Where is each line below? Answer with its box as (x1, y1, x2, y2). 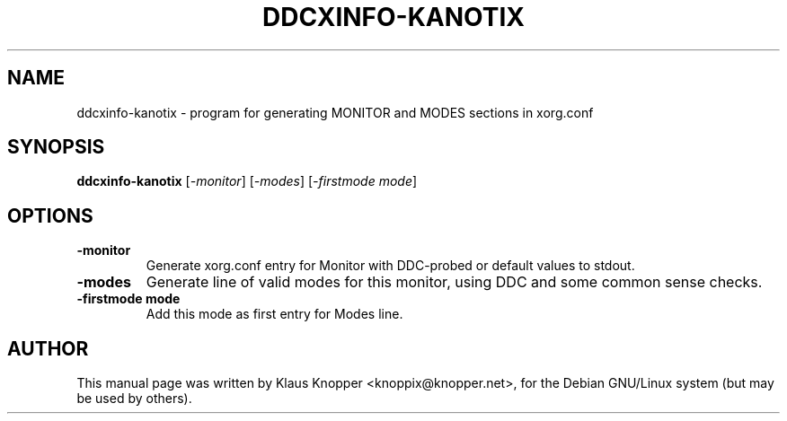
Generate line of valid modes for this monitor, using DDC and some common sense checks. (146, 273, 763, 292)
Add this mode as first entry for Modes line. (146, 306, 403, 322)
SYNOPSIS (7, 136, 105, 159)
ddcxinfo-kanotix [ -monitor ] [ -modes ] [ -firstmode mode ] (76, 173, 418, 189)
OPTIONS (7, 204, 93, 227)
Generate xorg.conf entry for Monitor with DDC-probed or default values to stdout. (146, 258, 635, 274)
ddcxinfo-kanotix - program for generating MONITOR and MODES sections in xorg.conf (76, 104, 594, 120)
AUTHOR (7, 337, 89, 360)
